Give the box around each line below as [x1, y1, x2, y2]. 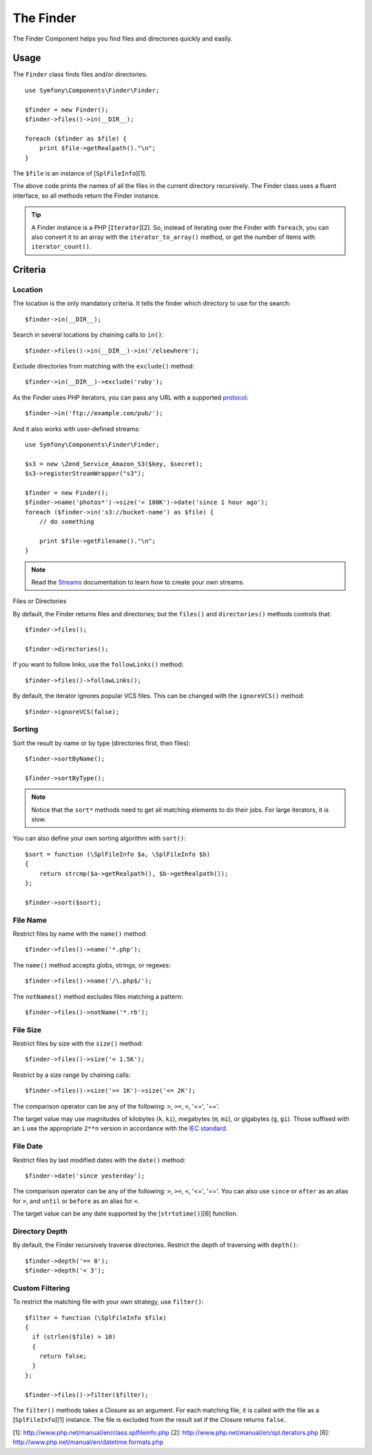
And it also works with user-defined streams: [12, 424, 141, 433]
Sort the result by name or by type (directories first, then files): [12, 739, 191, 747]
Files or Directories [12, 597, 67, 605]
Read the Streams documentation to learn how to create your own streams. [31, 578, 245, 587]
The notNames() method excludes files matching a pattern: [12, 992, 183, 1001]
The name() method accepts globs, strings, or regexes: [12, 961, 171, 969]
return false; [39, 1352, 87, 1360]
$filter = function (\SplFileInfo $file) [25, 1314, 167, 1321]
